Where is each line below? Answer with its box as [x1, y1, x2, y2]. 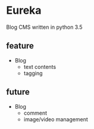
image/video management [23, 115, 88, 123]
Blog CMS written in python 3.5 [6, 23, 83, 31]
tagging [23, 70, 43, 77]
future [6, 87, 30, 97]
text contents [23, 63, 57, 70]
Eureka [6, 4, 42, 17]
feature [6, 41, 35, 51]
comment [23, 109, 48, 116]
